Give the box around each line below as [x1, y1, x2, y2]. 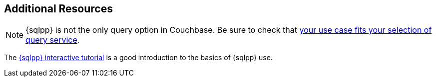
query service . [25, 35, 80, 45]
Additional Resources [4, 2, 113, 15]
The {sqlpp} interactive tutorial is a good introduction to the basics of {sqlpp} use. [4, 53, 273, 62]
